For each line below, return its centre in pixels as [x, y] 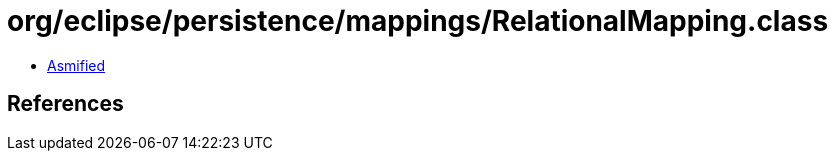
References [65, 104]
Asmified [76, 65]
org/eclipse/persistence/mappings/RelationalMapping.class [418, 21]
